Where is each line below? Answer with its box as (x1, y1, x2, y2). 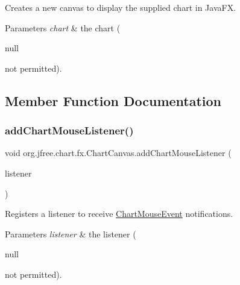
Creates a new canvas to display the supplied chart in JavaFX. (5, 1, 236, 13)
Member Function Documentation (5, 91, 222, 110)
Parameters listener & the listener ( (5, 227, 136, 240)
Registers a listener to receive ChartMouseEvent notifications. (5, 207, 233, 220)
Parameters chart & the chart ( (5, 21, 121, 34)
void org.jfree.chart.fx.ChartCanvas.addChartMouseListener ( (5, 146, 232, 159)
